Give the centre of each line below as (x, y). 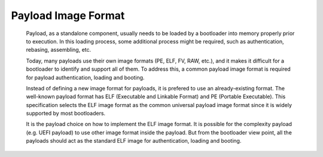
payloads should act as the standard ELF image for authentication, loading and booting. (134, 141)
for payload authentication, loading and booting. (85, 77)
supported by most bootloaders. (66, 114)
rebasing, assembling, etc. (59, 50)
